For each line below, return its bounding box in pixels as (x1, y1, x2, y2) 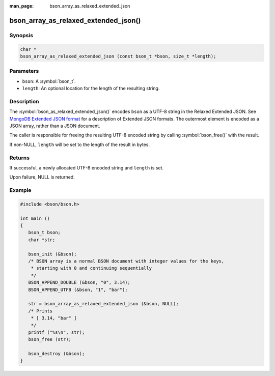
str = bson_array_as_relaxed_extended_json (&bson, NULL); (28, 301, 179, 307)
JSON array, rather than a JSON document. (9, 123, 100, 129)
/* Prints (28, 308, 53, 314)
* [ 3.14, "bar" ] (31, 315, 77, 321)
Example (9, 187, 32, 194)
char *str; (28, 237, 56, 243)
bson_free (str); (28, 336, 71, 342)
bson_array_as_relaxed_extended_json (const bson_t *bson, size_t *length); (20, 53, 216, 59)
